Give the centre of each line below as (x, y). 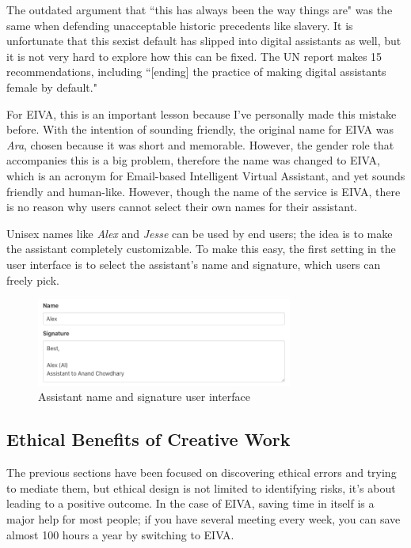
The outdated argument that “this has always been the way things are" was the (200, 9)
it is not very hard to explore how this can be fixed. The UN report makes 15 (194, 56)
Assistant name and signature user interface (145, 397)
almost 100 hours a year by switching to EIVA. (120, 534)
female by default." (52, 87)
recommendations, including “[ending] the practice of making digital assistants (196, 72)
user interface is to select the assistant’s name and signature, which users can (194, 264)
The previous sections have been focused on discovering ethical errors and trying (202, 472)
